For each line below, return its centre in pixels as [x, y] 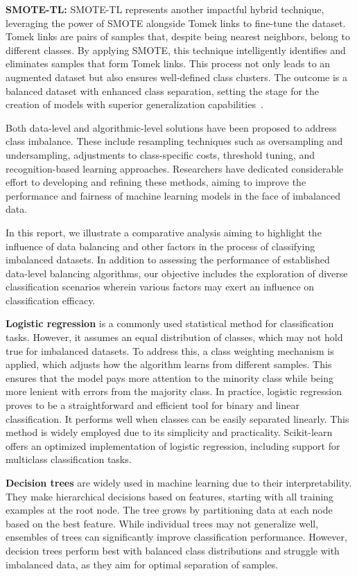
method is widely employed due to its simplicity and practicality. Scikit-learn [169, 432]
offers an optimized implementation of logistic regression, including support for [173, 445]
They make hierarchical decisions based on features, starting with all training [170, 496]
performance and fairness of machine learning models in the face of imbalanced [173, 195]
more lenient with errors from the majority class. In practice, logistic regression [174, 391]
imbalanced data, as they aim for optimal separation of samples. [142, 564]
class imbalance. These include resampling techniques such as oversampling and [174, 141]
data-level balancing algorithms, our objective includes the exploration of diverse [177, 273]
